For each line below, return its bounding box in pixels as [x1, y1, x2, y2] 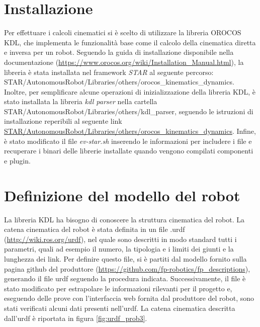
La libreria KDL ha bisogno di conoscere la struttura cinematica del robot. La [4, 214, 245, 224]
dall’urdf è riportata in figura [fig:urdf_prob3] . [4, 312, 147, 323]
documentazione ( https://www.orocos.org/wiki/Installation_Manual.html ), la [4, 56, 244, 67]
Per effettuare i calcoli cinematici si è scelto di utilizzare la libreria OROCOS [4, 27, 241, 38]
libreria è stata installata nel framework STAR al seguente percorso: [4, 66, 214, 77]
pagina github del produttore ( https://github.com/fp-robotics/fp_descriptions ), [4, 263, 250, 274]
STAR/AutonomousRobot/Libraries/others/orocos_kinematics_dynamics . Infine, [4, 126, 256, 136]
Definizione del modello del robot [4, 185, 240, 205]
